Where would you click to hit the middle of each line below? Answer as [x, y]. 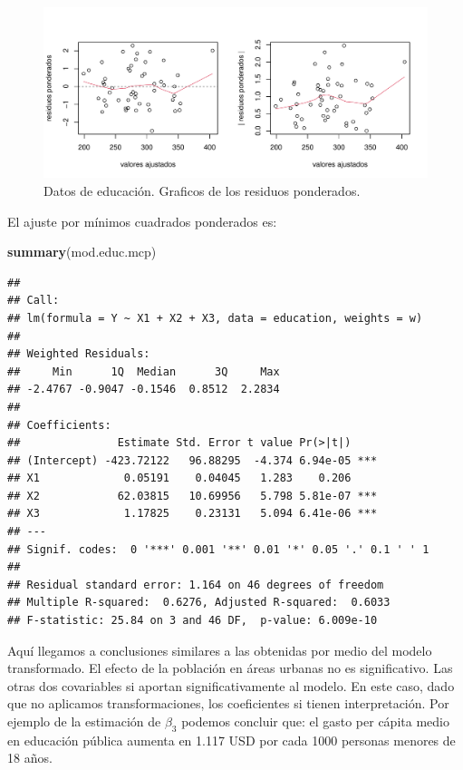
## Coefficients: [59, 425]
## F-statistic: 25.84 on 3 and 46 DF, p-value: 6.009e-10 [193, 621]
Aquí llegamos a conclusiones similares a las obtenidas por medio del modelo [220, 650]
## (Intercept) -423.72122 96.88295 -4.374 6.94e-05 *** [193, 460]
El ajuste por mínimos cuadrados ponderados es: [142, 221]
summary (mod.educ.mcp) [82, 252]
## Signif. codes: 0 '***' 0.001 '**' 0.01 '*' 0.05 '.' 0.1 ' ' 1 [218, 549]
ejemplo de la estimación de [84, 721]
